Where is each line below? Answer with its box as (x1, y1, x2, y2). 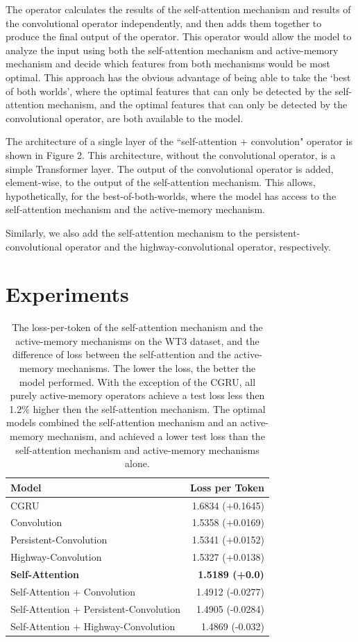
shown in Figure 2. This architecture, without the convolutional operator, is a (6, 147, 336, 162)
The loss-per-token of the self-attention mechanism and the (12, 320, 263, 335)
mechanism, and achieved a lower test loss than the (47, 428, 265, 443)
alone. (125, 456, 150, 471)
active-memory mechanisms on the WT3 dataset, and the (15, 333, 259, 348)
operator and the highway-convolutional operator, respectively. (65, 239, 331, 253)
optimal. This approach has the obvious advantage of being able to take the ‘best (6, 69, 351, 84)
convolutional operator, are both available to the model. (6, 110, 244, 125)
